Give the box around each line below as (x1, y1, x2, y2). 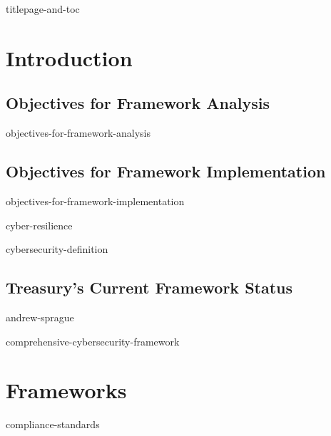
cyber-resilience (6, 217, 73, 232)
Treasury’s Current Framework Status (6, 276, 293, 299)
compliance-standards (6, 417, 100, 432)
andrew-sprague (6, 309, 74, 324)
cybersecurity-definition (6, 242, 108, 256)
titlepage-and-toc (6, 1, 80, 16)
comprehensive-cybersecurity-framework (6, 333, 180, 348)
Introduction (6, 43, 133, 72)
